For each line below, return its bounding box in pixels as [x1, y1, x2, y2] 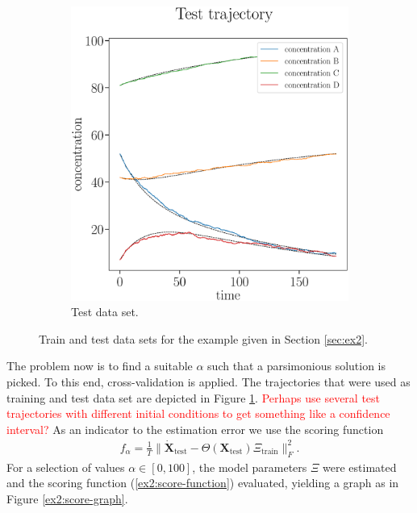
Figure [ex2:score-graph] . [6, 490, 128, 507]
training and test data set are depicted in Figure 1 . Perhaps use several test [6, 389, 381, 406]
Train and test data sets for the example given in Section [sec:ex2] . [39, 330, 368, 347]
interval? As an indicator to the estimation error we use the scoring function [6, 420, 384, 437]
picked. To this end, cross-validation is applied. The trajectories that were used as [6, 373, 411, 390]
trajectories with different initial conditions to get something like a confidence [6, 405, 390, 422]
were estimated [323, 458, 397, 475]
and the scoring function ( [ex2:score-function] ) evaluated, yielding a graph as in [6, 474, 399, 491]
